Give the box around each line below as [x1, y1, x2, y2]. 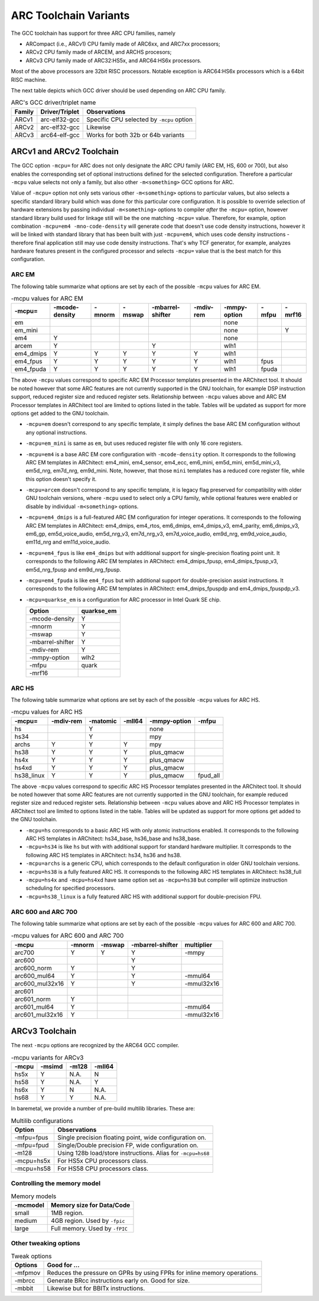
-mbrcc [14, 1276, 35, 1284]
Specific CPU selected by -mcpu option [86, 115, 193, 124]
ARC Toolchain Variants [11, 9, 130, 22]
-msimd [40, 1062, 63, 1070]
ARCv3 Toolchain [11, 1026, 77, 1037]
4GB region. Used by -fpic [51, 1216, 125, 1225]
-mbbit [14, 1284, 34, 1292]
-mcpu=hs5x [14, 1157, 51, 1165]
